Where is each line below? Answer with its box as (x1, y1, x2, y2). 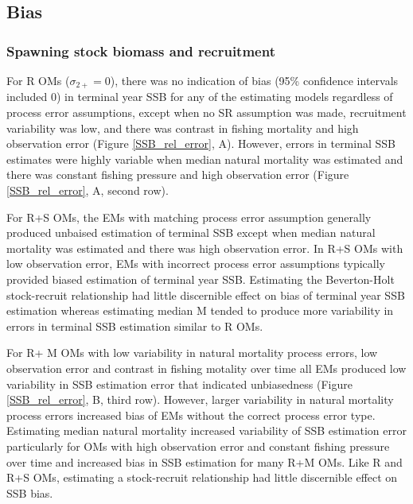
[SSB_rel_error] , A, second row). (6, 182, 169, 199)
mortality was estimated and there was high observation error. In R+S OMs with (6, 239, 403, 256)
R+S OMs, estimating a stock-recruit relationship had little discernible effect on (6, 469, 398, 486)
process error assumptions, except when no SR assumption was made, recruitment (6, 104, 407, 121)
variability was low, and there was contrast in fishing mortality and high (6, 119, 359, 136)
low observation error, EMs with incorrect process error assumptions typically (6, 255, 385, 272)
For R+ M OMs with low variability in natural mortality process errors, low (6, 344, 378, 361)
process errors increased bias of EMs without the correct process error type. (6, 406, 376, 423)
